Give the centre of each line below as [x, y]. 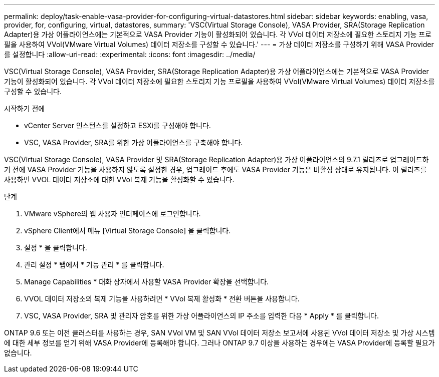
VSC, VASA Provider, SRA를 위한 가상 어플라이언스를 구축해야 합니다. [134, 142]
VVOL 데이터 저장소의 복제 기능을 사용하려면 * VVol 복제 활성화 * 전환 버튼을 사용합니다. [162, 299]
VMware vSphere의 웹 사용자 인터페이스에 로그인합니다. [113, 214]
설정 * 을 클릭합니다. [56, 248]
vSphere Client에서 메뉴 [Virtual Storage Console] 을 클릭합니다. [128, 231]
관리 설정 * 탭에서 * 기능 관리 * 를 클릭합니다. [94, 265]
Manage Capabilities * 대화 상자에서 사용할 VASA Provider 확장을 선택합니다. [147, 282]
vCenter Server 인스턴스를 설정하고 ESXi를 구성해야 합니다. [118, 125]
